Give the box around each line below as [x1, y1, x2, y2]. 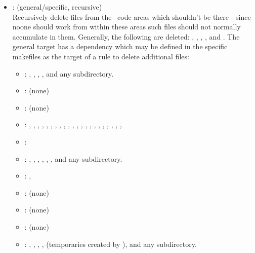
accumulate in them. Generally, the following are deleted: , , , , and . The [12, 31, 240, 42]
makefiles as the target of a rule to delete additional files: [12, 51, 189, 61]
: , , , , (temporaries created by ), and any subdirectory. [24, 238, 197, 249]
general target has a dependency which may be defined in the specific [12, 41, 228, 52]
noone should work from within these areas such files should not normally [12, 21, 241, 32]
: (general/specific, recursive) [12, 2, 102, 12]
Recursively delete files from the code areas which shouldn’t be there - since [12, 11, 251, 22]
